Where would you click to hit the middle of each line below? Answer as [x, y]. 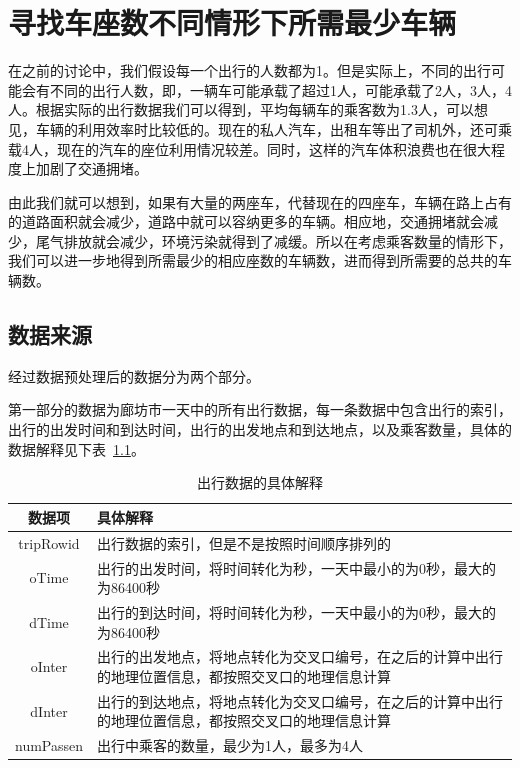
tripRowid [49, 542]
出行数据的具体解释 [260, 482]
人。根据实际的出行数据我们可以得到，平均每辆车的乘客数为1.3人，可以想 [248, 109]
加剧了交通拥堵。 [91, 168]
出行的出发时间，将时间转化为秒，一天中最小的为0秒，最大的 [297, 567]
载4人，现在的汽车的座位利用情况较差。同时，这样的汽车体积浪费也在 [235, 148]
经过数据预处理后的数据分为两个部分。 [134, 375]
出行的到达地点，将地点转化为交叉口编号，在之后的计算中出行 [300, 700]
